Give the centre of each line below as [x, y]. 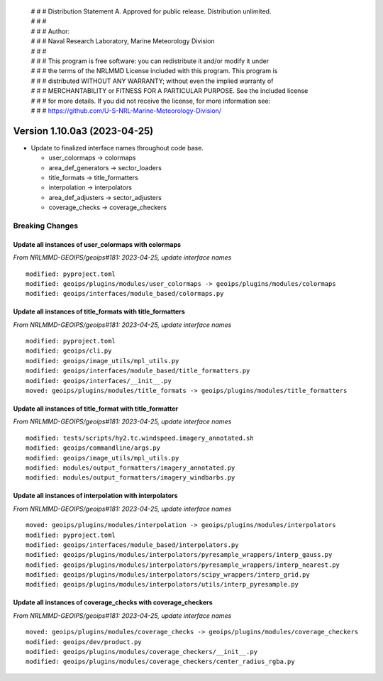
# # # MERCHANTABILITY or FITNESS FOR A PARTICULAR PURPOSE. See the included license [170, 91]
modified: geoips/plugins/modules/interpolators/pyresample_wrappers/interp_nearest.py [183, 565]
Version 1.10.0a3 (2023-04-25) [83, 131]
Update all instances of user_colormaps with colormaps [97, 244]
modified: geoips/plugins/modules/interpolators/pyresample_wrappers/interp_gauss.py [179, 555]
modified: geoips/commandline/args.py [93, 448]
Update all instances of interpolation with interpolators [95, 496]
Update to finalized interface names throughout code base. [117, 148]
